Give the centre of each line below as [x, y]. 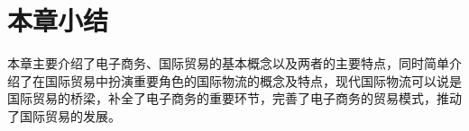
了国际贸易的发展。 [64, 115]
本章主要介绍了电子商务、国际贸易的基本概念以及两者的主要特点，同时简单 [228, 63]
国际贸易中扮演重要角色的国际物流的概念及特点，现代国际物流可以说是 [253, 80]
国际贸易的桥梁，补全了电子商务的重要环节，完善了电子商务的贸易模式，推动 [234, 98]
